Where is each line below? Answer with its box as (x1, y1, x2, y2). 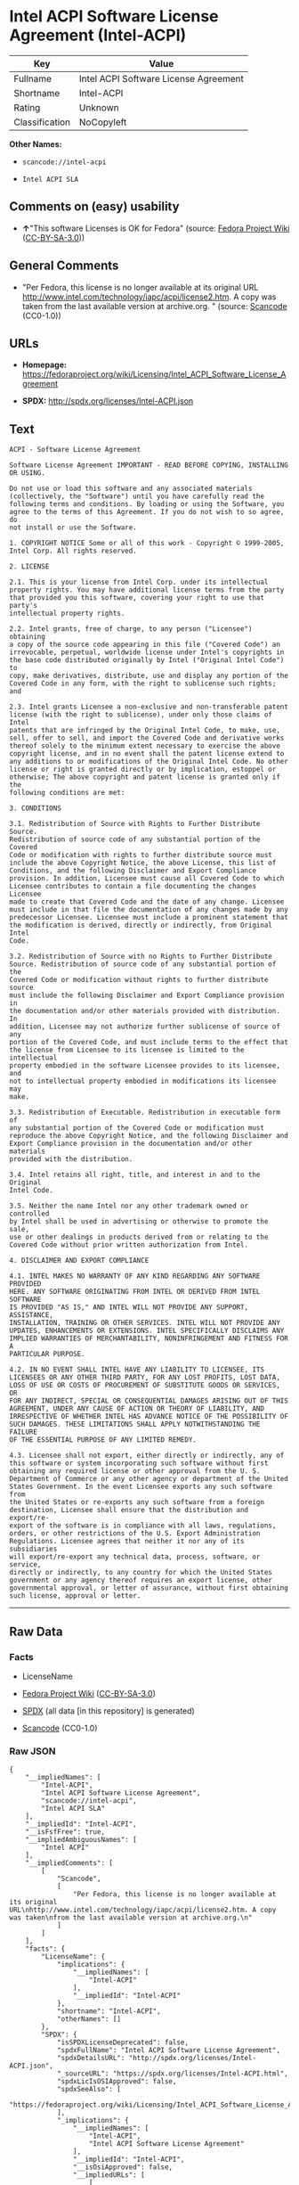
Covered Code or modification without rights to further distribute (9, 976, 269, 985)
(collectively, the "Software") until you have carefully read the (9, 492, 265, 501)
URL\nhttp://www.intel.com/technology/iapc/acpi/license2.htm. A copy (9, 1905, 277, 1915)
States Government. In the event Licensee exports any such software (9, 1482, 273, 1492)
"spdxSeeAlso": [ (56, 2085, 122, 2094)
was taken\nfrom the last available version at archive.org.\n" (9, 1913, 253, 1922)
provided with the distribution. (9, 1155, 133, 1164)
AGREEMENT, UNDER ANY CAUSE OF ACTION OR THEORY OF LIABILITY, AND (9, 1404, 265, 1413)
